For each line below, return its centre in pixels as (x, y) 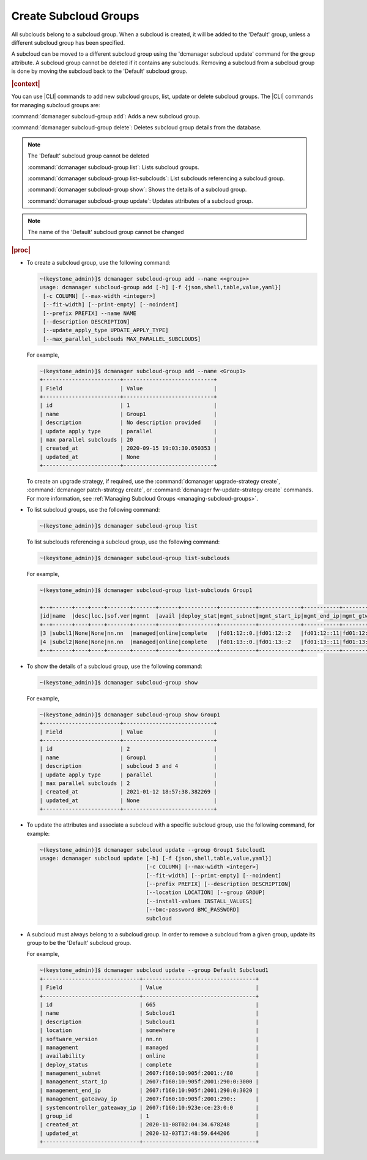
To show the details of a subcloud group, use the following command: (114, 666)
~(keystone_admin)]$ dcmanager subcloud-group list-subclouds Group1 (146, 590)
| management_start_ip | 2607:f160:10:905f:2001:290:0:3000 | (149, 1082)
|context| (26, 84)
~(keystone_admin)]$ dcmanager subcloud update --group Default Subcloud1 (154, 970)
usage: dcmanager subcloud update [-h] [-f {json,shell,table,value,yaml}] (156, 858)
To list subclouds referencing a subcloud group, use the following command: (123, 542)
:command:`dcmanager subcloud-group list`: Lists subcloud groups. (113, 167)
